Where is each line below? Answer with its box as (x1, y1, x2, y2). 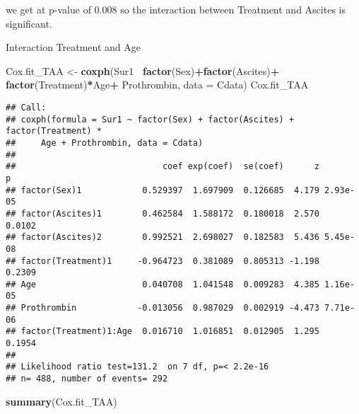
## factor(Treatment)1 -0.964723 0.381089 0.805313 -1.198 (6, 255, 319, 266)
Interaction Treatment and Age (6, 40, 141, 54)
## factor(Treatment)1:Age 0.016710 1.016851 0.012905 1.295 (6, 326, 319, 337)
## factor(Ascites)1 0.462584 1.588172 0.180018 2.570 (6, 208, 319, 219)
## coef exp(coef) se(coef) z (6, 161, 319, 172)
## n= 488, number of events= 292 (6, 374, 168, 384)
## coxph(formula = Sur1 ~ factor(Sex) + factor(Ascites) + (6, 114, 295, 125)
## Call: (6, 102, 47, 113)
